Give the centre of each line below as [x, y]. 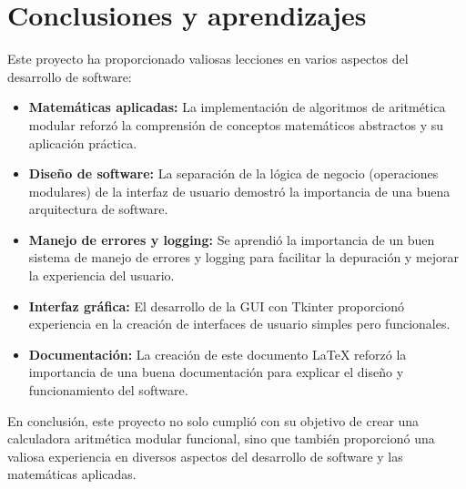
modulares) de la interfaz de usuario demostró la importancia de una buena [239, 191]
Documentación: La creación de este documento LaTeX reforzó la [218, 354]
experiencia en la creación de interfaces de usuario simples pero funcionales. [239, 324]
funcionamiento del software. [108, 390]
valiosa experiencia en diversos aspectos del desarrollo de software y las [205, 456]
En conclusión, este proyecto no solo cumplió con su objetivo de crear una [213, 420]
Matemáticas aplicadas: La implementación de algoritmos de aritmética [237, 107]
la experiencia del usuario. [101, 275]
